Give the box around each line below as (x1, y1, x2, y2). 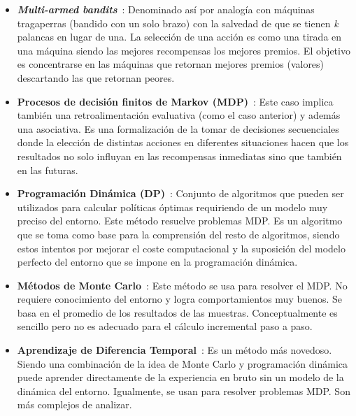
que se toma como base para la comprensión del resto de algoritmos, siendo (17, 227, 340, 241)
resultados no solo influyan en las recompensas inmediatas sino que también (17, 148, 342, 163)
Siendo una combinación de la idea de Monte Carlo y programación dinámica (17, 356, 348, 371)
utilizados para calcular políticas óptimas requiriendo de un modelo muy (17, 199, 328, 214)
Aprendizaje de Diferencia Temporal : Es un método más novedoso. (17, 343, 332, 357)
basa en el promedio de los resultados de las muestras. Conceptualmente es (17, 305, 338, 320)
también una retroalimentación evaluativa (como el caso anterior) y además (17, 108, 341, 122)
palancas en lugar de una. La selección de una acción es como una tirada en (17, 29, 342, 44)
